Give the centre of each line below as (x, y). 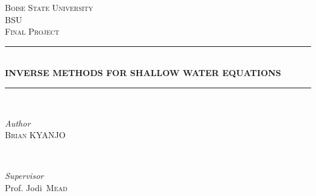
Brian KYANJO (35, 135)
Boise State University (49, 7)
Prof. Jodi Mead (36, 187)
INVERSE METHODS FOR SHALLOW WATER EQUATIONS (143, 73)
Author (18, 123)
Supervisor (24, 176)
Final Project (32, 31)
